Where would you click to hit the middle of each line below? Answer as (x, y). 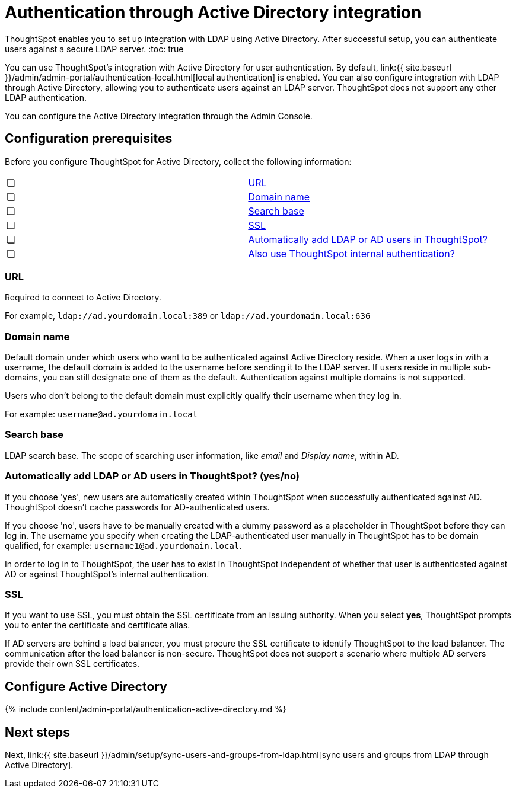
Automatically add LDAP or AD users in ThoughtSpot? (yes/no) (152, 476)
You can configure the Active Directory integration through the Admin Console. (159, 116)
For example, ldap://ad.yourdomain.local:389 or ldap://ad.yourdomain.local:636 (188, 316)
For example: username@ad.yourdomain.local (101, 414)
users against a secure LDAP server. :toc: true (94, 49)
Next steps (37, 732)
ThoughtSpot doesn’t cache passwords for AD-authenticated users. (137, 507)
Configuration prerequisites (89, 139)
